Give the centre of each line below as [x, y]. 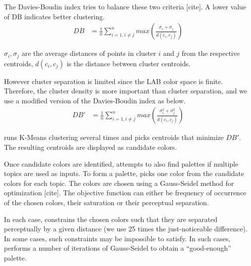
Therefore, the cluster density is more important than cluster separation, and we [125, 91]
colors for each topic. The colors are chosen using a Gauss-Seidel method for [119, 183]
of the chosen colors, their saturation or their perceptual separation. [107, 202]
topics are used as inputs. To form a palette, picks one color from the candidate [124, 173]
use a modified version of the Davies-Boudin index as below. [95, 100]
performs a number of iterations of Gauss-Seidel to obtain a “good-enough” [118, 248]
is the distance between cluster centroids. [129, 63]
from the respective [211, 53]
